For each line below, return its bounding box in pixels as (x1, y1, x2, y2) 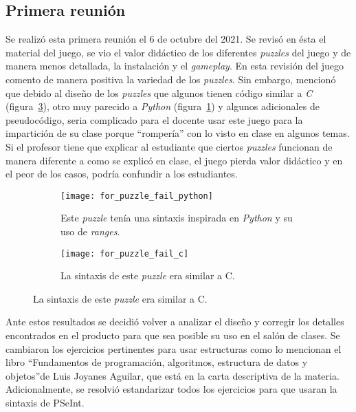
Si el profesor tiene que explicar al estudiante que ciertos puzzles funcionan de (5, 139, 333, 153)
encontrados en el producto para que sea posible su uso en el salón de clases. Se (5, 328, 340, 343)
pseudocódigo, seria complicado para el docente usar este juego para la (5, 112, 303, 127)
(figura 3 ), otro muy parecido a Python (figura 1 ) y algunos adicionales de (5, 99, 320, 113)
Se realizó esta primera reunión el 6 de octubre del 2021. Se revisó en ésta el (5, 32, 326, 46)
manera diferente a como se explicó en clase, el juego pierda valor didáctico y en (5, 153, 343, 167)
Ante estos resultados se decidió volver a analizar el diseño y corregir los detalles (5, 314, 344, 329)
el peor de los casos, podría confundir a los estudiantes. (5, 166, 238, 181)
